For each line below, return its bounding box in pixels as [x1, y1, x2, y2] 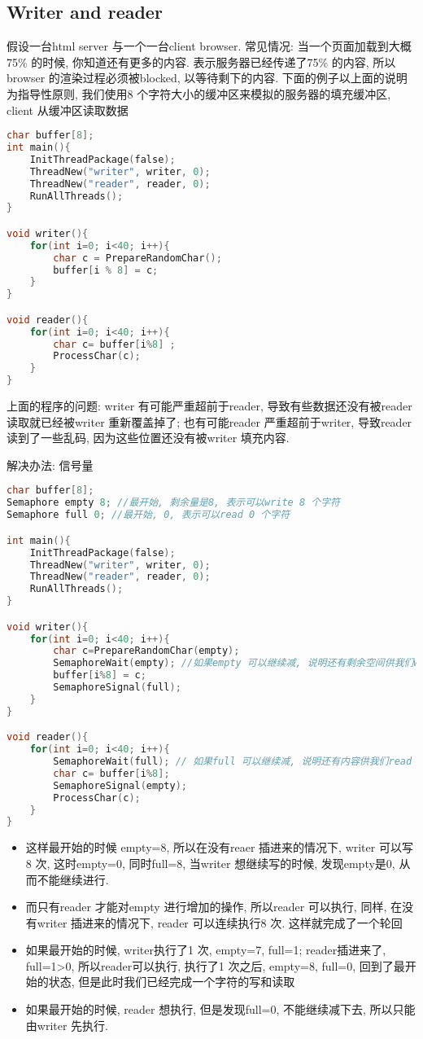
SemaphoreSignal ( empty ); [53, 779, 187, 791]
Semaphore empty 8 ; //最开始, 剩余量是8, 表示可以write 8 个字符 [7, 497, 340, 509]
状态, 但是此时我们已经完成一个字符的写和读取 [48, 973, 295, 990]
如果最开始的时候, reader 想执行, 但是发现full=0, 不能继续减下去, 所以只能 [25, 1001, 416, 1018]
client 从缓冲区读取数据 [7, 101, 129, 118]
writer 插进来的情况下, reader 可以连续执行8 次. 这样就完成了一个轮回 [37, 914, 403, 931]
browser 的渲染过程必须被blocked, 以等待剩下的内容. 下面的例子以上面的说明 [7, 69, 408, 86]
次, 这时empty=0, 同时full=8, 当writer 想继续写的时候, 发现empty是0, [35, 854, 395, 871]
